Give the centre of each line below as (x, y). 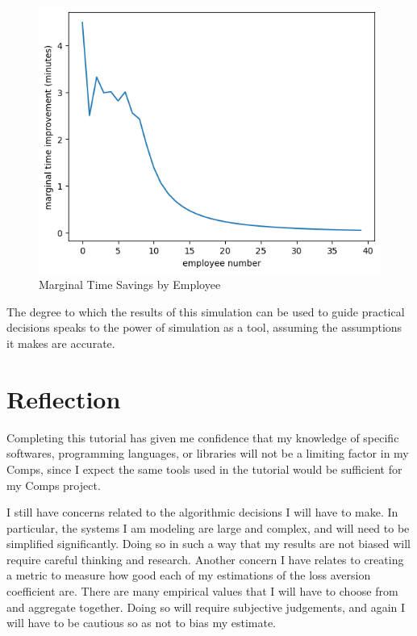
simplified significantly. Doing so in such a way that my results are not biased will (208, 544)
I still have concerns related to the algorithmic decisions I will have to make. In (202, 512)
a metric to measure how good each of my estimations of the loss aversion (189, 575)
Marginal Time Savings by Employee (130, 285)
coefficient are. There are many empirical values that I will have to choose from (202, 591)
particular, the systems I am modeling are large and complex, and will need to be (208, 527)
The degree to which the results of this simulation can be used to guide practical (206, 311)
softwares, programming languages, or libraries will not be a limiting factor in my (208, 453)
